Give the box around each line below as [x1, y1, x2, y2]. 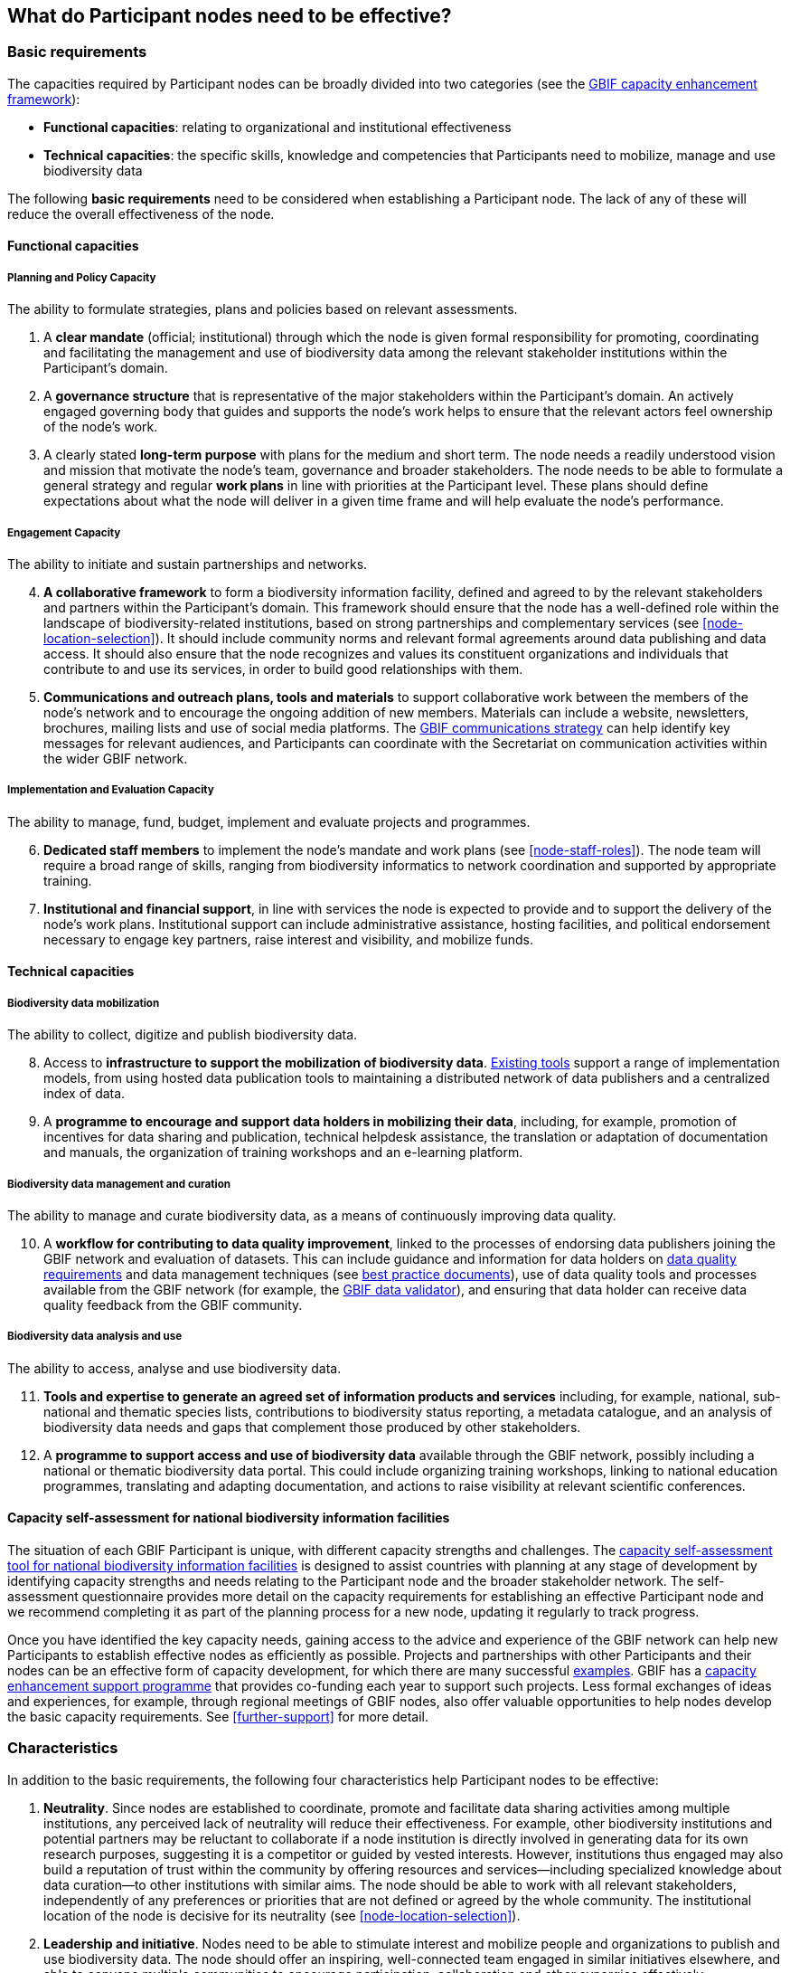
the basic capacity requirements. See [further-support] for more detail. [7, 1708, 429, 1724]
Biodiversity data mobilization [7, 996, 160, 1010]
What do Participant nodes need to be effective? [7, 5, 452, 27]
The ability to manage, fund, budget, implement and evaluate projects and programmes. [7, 813, 531, 830]
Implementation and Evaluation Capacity [7, 783, 214, 797]
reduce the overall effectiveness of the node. [7, 205, 275, 222]
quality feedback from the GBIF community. [43, 1296, 303, 1313]
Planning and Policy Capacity [7, 270, 156, 284]
